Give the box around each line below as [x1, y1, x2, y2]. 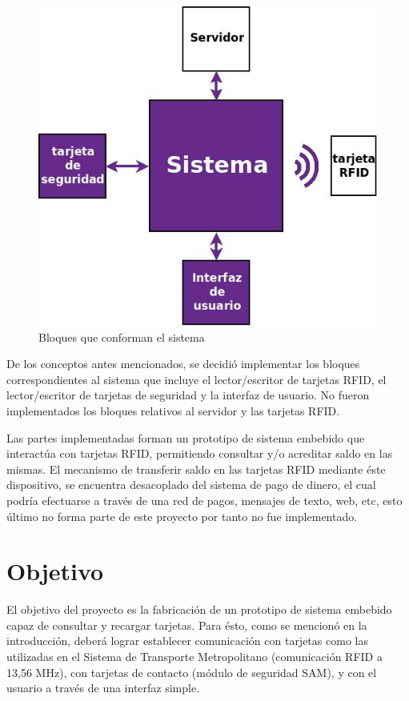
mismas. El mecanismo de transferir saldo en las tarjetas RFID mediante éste [6, 460, 386, 477]
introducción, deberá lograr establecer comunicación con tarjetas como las [6, 632, 368, 649]
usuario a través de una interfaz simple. [6, 679, 200, 696]
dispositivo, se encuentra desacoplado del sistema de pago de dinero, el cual [6, 476, 376, 493]
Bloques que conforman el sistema [38, 328, 205, 345]
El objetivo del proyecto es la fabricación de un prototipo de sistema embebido [6, 601, 392, 618]
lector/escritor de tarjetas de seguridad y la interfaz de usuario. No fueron [6, 387, 370, 403]
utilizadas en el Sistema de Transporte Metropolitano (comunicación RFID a [6, 648, 383, 665]
